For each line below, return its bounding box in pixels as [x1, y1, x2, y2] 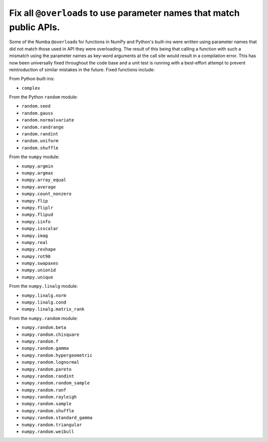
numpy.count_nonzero [21, 191, 72, 197]
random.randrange [21, 124, 64, 130]
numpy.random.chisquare [21, 331, 79, 337]
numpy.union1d [21, 267, 56, 273]
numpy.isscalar [21, 226, 59, 232]
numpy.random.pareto [21, 366, 72, 372]
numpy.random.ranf [21, 387, 67, 393]
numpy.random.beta [21, 325, 67, 330]
